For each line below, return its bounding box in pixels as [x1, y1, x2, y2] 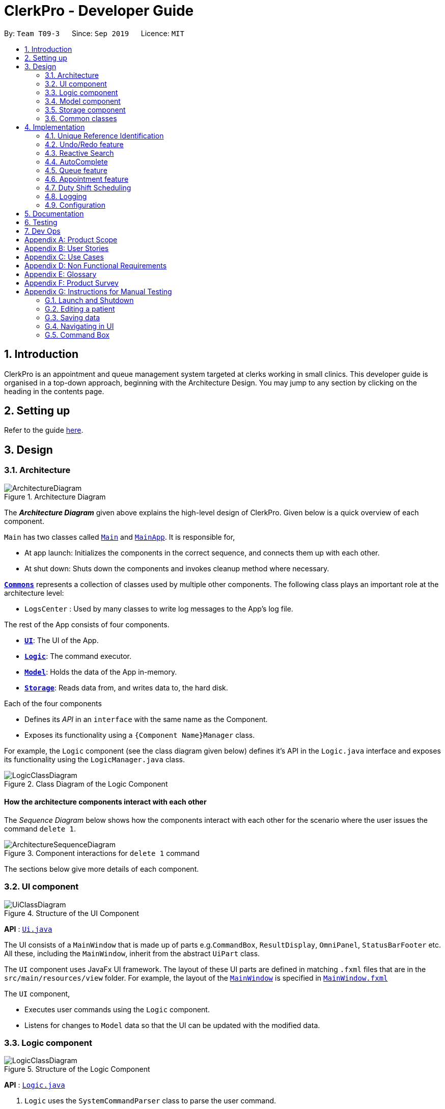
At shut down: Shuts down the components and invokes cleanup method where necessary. [24, 564, 329, 573]
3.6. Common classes [45, 114, 117, 123]
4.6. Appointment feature [45, 174, 129, 183]
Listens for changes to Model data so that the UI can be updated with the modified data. [24, 1020, 320, 1030]
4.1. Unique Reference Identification [45, 131, 164, 140]
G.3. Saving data [45, 313, 100, 322]
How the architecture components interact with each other [4, 797, 207, 807]
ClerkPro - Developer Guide [4, 2, 194, 19]
